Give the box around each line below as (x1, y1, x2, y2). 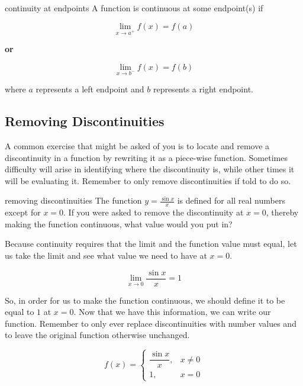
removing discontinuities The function (5, 194, 142, 207)
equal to (5, 305, 34, 318)
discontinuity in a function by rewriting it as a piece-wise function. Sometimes (5, 151, 288, 163)
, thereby (266, 206, 299, 218)
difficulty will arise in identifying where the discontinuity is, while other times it (5, 163, 295, 175)
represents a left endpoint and (36, 83, 144, 95)
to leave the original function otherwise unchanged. (5, 329, 190, 341)
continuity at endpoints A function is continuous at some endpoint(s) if (5, 2, 263, 14)
